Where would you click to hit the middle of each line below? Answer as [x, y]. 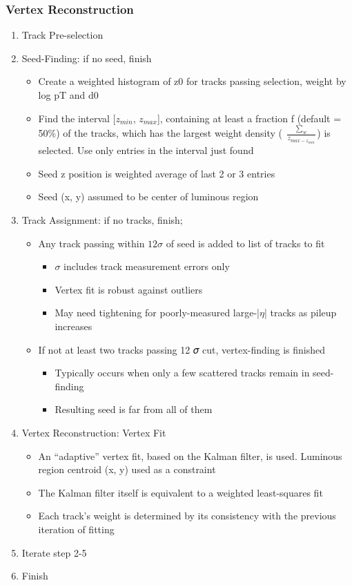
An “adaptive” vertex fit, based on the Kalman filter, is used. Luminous [190, 455]
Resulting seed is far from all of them [134, 409]
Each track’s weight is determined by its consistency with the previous [187, 516]
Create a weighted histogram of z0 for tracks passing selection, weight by [192, 81]
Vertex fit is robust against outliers [129, 289]
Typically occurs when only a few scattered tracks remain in [182, 373]
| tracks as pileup [300, 313]
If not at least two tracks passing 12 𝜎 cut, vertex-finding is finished [182, 349]
